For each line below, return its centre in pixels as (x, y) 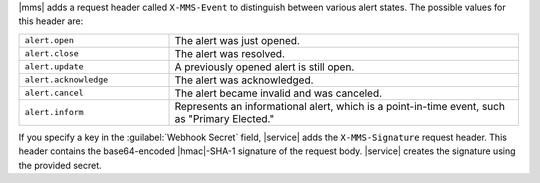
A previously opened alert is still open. (264, 67)
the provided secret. (60, 165)
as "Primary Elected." (224, 118)
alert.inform (54, 112)
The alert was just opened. (237, 40)
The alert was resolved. (229, 53)
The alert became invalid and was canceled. (278, 93)
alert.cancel (54, 93)
